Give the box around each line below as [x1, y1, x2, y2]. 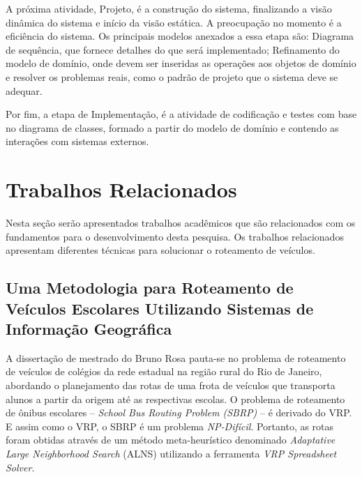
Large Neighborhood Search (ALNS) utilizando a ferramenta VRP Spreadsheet [6, 446, 337, 460]
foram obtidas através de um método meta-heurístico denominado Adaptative [6, 432, 335, 447]
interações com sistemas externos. [6, 134, 149, 149]
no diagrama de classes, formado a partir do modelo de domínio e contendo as [6, 120, 339, 135]
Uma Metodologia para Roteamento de [6, 277, 294, 298]
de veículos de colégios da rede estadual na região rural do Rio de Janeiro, [6, 364, 322, 379]
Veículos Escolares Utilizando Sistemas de [6, 297, 314, 319]
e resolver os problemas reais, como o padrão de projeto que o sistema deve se [6, 69, 338, 84]
